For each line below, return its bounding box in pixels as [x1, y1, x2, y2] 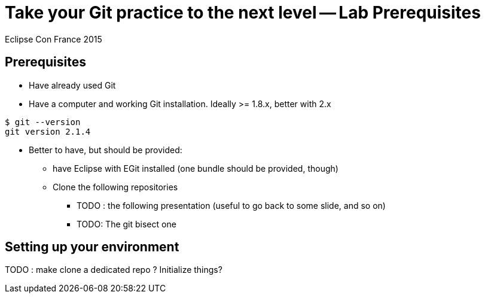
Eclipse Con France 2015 [5, 34, 102, 44]
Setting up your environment [5, 239, 179, 255]
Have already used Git [29, 80, 116, 90]
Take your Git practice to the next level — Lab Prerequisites [5, 2, 481, 23]
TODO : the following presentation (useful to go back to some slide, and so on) [77, 200, 386, 211]
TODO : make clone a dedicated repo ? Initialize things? [5, 264, 222, 275]
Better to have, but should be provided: [29, 144, 182, 155]
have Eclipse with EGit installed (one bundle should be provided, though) [53, 163, 338, 174]
